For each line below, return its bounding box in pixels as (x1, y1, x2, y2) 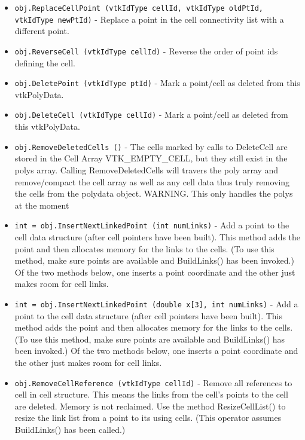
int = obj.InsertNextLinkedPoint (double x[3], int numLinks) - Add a (14, 297, 298, 310)
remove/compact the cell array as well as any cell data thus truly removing (14, 175, 290, 188)
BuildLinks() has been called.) (14, 423, 126, 435)
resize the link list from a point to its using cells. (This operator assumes (14, 411, 282, 424)
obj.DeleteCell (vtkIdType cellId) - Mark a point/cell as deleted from (14, 108, 288, 121)
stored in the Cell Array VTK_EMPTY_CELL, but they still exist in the (14, 152, 288, 164)
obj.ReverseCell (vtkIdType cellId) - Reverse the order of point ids (14, 44, 278, 57)
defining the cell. (14, 56, 75, 69)
